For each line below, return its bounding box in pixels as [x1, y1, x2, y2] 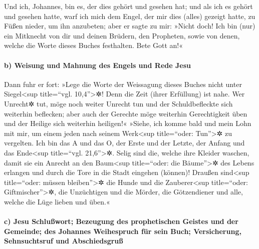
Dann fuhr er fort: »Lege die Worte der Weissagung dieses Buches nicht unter [4, 78, 242, 89]
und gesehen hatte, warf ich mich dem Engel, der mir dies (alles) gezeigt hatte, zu [4, 10, 255, 21]
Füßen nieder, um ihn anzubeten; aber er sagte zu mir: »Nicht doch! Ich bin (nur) [4, 20, 255, 31]
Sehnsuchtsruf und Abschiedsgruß [4, 235, 123, 246]
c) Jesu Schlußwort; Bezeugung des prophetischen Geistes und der [4, 216, 238, 226]
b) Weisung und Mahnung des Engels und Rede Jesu [4, 59, 191, 70]
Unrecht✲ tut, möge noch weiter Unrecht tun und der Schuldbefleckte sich [4, 98, 233, 108]
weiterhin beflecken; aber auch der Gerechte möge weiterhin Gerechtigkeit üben [4, 108, 247, 118]
